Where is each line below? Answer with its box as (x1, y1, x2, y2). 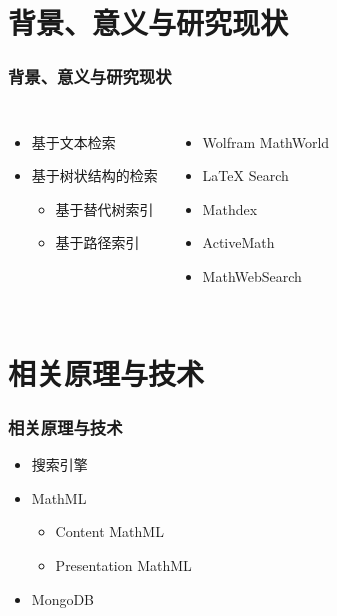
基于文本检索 (31, 131, 116, 152)
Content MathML (55, 521, 164, 542)
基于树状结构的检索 (31, 165, 158, 186)
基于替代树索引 (55, 198, 154, 219)
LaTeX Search (202, 165, 289, 186)
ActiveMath (202, 232, 275, 253)
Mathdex (202, 198, 258, 219)
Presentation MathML (55, 554, 192, 575)
